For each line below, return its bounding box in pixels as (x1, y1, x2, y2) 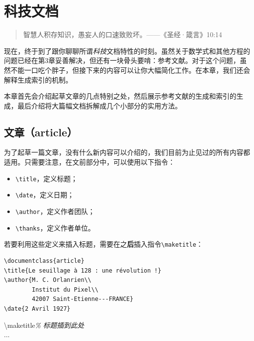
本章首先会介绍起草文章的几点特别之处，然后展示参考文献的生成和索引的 (4, 91, 236, 101)
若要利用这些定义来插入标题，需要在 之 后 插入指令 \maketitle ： (4, 239, 203, 249)
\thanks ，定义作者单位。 (15, 222, 95, 233)
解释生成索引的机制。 (4, 74, 72, 85)
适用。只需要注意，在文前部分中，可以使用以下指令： (4, 157, 175, 167)
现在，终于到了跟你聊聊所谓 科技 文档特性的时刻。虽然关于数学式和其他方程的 (4, 45, 250, 56)
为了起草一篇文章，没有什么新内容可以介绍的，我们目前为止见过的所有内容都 (4, 147, 250, 157)
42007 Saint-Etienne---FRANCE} (32, 296, 133, 303)
